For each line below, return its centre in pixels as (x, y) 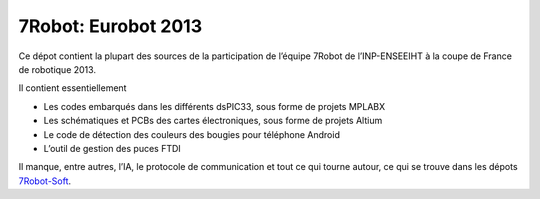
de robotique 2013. (57, 69)
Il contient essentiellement (72, 88)
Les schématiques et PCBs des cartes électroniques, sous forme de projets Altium (213, 121)
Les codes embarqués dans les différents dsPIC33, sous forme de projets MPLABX (214, 106)
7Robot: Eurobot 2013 (110, 26)
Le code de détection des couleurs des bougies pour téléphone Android (191, 134)
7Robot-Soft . (45, 181)
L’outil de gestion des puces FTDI (112, 148)
